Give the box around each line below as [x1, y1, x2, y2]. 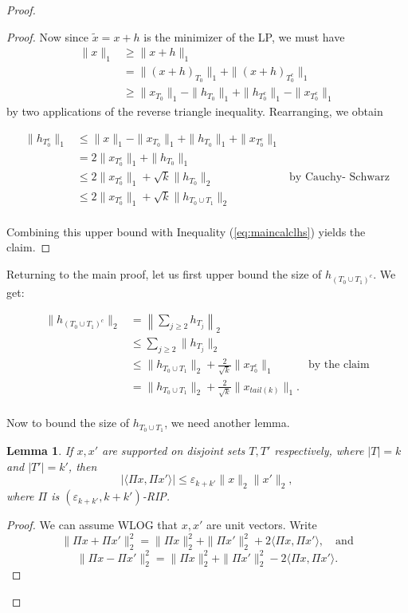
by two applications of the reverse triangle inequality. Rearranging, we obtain [6, 103, 383, 120]
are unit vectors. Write [206, 516, 317, 533]
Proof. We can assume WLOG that [6, 516, 178, 533]
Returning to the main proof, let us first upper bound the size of [6, 265, 322, 282]
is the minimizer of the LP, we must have [143, 28, 345, 45]
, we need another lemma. [164, 414, 290, 431]
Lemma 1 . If [6, 442, 73, 459]
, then [68, 457, 97, 474]
